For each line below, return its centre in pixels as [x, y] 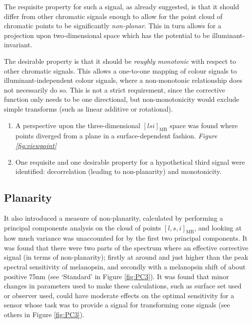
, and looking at [218, 227]
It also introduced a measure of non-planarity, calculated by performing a [114, 218]
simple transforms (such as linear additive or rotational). [88, 108]
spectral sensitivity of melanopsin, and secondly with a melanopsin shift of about [125, 267]
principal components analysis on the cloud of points [83, 227]
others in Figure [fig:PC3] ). [44, 314]
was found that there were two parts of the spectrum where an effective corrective [126, 247]
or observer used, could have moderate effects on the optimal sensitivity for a [119, 295]
